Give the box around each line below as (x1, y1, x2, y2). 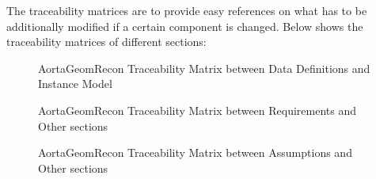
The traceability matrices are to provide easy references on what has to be (6, 2, 367, 18)
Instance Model (38, 75, 112, 92)
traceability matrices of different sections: (6, 33, 207, 50)
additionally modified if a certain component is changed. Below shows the (6, 17, 363, 34)
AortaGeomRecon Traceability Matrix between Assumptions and (38, 144, 352, 161)
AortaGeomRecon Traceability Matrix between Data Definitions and (38, 59, 370, 76)
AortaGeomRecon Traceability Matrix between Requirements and (38, 101, 357, 118)
